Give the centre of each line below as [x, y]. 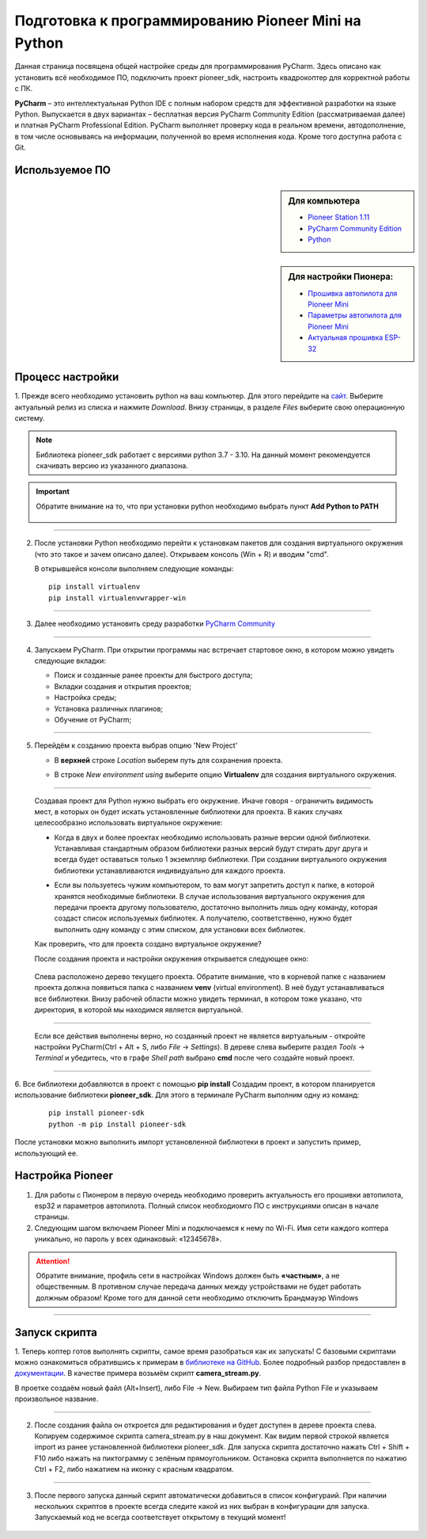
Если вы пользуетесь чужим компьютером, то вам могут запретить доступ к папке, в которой [214, 885]
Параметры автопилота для [355, 315]
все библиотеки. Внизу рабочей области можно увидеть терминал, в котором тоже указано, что [198, 999]
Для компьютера [324, 200]
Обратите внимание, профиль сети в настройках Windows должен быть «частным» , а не [188, 1275]
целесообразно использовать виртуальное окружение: [128, 823]
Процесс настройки [67, 377]
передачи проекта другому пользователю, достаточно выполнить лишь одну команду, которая [216, 908]
